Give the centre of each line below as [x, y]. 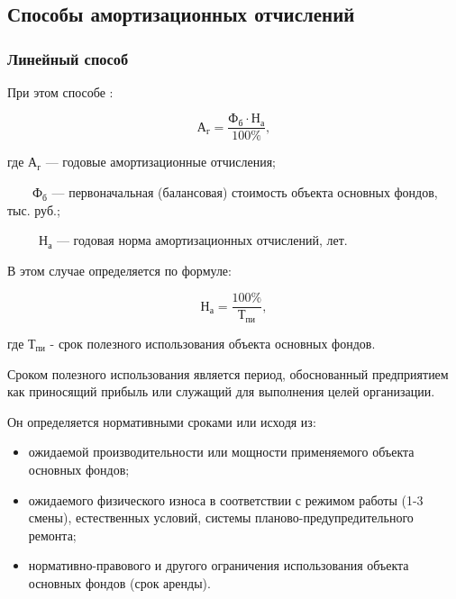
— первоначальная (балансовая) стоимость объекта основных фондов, [245, 192]
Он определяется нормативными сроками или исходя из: [162, 421]
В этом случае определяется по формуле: [119, 270]
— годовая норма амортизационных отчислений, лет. [202, 240]
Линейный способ [68, 58]
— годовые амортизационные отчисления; [161, 162]
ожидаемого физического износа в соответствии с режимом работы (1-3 [226, 499]
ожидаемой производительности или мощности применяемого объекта [221, 452]
